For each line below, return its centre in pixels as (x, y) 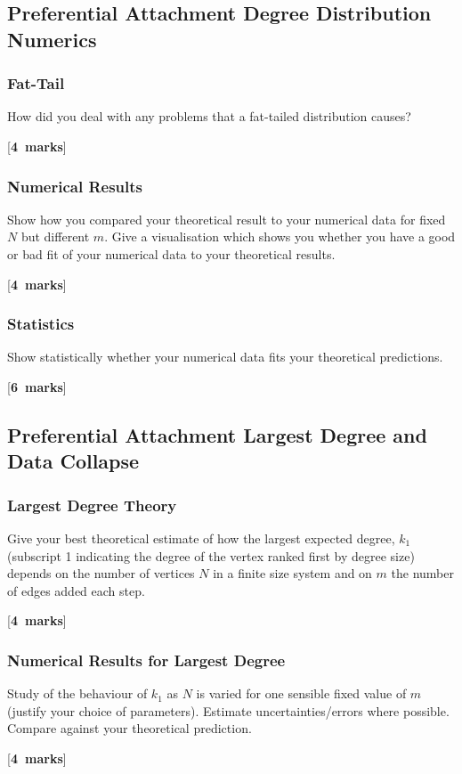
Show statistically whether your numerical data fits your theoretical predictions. (225, 357)
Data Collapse (73, 461)
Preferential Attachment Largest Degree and (217, 434)
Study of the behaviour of (77, 693)
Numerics (52, 39)
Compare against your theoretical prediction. (130, 728)
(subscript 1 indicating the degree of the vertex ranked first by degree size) (211, 555)
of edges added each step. (76, 590)
